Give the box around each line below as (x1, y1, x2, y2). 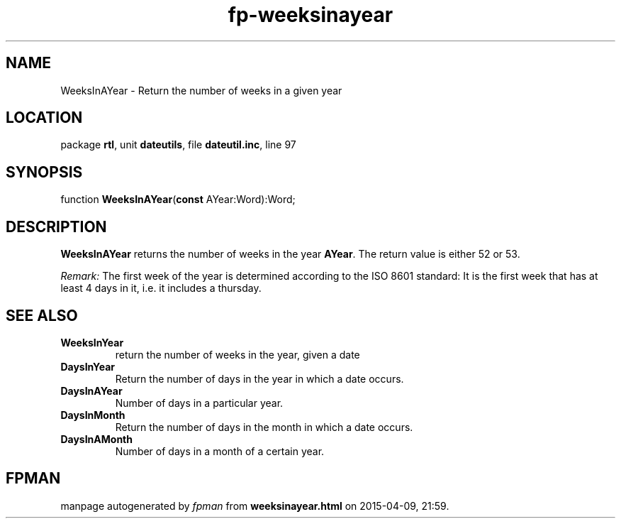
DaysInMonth (60, 408, 125, 421)
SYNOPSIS (6, 163, 83, 181)
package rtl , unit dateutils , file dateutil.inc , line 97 (60, 138, 296, 151)
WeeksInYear (60, 336, 124, 349)
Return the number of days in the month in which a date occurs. (115, 420, 413, 433)
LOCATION (6, 109, 83, 127)
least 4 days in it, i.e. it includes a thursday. (60, 282, 262, 295)
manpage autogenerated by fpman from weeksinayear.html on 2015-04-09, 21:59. (60, 499, 449, 512)
